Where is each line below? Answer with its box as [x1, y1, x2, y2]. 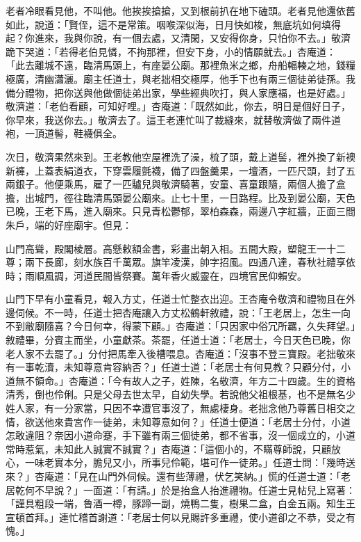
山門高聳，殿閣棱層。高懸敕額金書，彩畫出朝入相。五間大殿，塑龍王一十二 [6, 241, 346, 255]
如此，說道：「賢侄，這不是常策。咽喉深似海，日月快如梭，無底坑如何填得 [6, 17, 341, 31]
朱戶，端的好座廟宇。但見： [6, 217, 132, 232]
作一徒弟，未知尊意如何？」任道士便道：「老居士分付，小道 [83, 414, 351, 429]
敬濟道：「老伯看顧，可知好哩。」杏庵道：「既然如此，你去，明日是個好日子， [6, 99, 351, 113]
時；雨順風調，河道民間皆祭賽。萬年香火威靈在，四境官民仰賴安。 [6, 268, 307, 282]
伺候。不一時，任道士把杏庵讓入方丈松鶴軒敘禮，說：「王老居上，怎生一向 [15, 305, 351, 319]
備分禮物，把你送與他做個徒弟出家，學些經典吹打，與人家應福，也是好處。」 [6, 85, 351, 99]
